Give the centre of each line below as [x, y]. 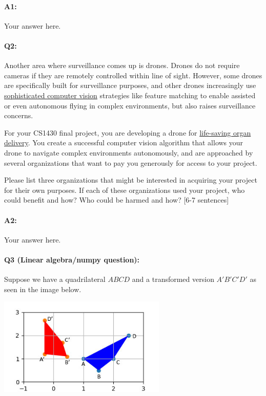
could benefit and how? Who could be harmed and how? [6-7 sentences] [117, 200]
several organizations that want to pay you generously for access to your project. [131, 162]
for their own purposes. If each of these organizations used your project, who [125, 190]
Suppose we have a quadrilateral [55, 279]
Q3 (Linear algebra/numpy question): [72, 259]
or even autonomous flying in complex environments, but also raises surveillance [130, 105]
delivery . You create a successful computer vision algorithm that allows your [124, 142]
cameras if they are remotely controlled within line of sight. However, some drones [133, 75]
